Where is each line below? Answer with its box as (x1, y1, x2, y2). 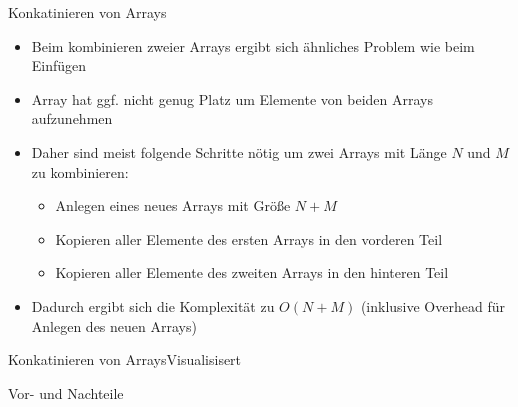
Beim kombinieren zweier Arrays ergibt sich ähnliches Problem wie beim (31, 35, 475, 56)
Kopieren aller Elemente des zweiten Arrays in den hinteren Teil (55, 262, 449, 283)
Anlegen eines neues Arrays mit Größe (55, 195, 291, 216)
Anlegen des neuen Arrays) (31, 315, 197, 336)
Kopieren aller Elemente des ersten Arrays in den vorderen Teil (55, 228, 443, 249)
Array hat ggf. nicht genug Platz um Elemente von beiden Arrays (31, 88, 433, 109)
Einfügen (31, 55, 87, 76)
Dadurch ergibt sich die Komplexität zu (31, 295, 275, 316)
